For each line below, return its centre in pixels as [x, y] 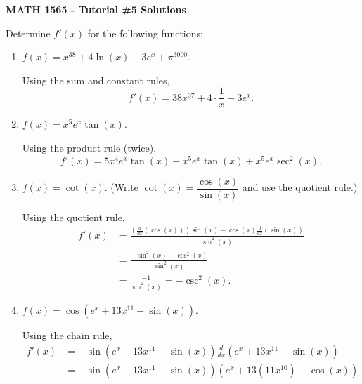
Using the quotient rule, [73, 217]
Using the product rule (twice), [89, 148]
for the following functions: [145, 33]
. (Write [121, 187]
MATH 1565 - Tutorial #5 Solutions [96, 9]
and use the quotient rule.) [300, 187]
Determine [28, 33]
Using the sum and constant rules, [96, 80]
